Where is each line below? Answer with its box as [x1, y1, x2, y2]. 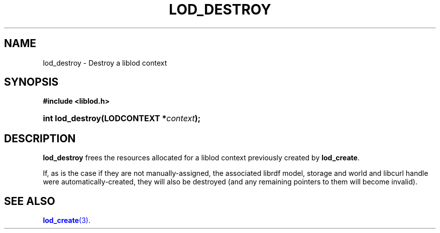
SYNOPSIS [4, 76, 59, 89]
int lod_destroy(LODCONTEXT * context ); [43, 113, 201, 124]
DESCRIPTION [4, 132, 76, 145]
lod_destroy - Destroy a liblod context [43, 58, 167, 67]
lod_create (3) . [43, 216, 90, 225]
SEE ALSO [4, 194, 55, 207]
